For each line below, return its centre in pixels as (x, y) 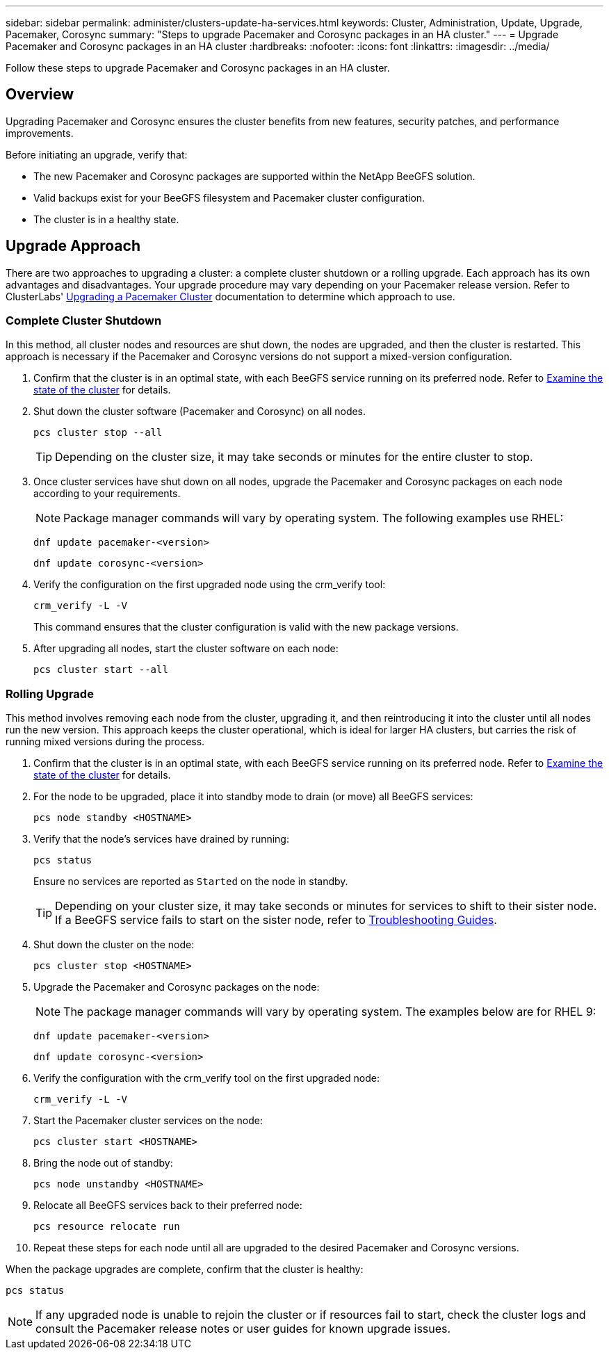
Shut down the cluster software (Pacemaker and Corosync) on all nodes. (200, 412)
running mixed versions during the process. (105, 742)
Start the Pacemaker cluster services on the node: (148, 1121)
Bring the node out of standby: (103, 1163)
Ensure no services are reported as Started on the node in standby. (191, 882)
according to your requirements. (107, 494)
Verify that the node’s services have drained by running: (161, 839)
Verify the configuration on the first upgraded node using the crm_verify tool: (210, 585)
